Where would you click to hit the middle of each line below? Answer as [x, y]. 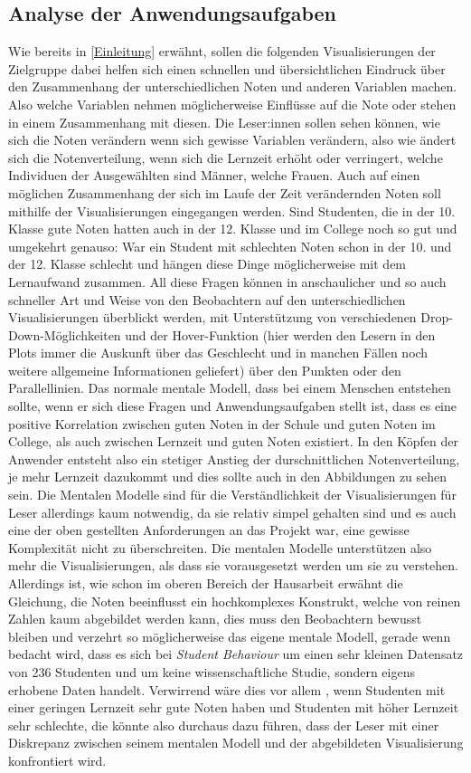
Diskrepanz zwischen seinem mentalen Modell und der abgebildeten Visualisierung [236, 743]
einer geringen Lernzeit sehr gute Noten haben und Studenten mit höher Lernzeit [234, 707]
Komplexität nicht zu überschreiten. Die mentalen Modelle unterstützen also [220, 547]
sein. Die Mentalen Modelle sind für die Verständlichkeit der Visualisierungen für [232, 495]
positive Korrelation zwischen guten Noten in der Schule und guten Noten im [222, 423]
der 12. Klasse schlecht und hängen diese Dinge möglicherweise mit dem [207, 264]
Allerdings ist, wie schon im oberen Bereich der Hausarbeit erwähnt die [206, 583]
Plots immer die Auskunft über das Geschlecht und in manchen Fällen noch [218, 353]
